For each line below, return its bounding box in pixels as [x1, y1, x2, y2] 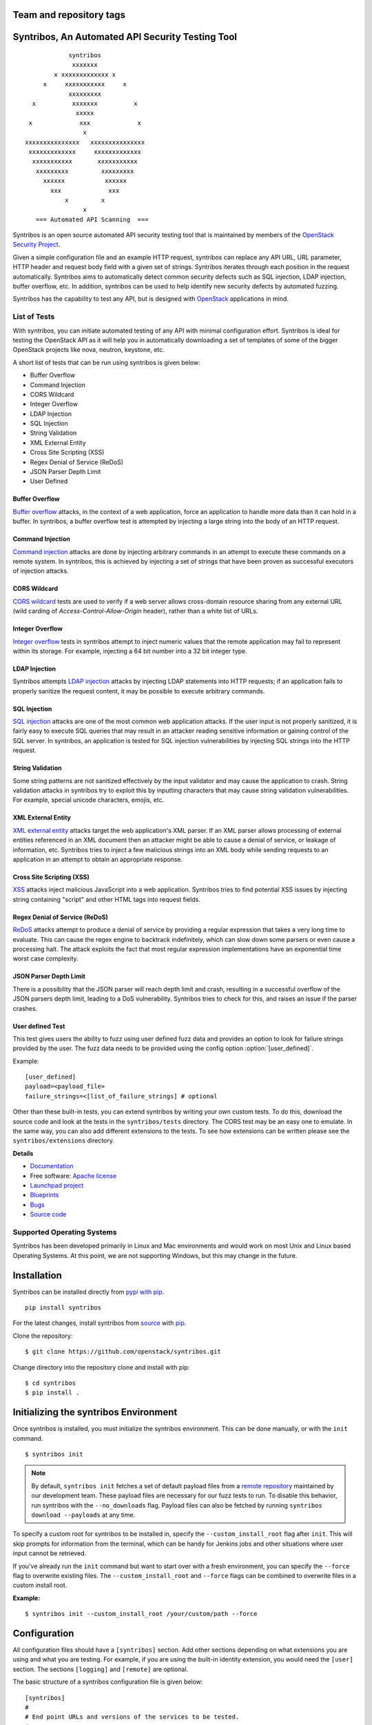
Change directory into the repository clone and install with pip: [12, 1363, 190, 1371]
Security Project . [12, 240, 61, 248]
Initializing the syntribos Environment [12, 1406, 178, 1418]
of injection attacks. [12, 566, 69, 575]
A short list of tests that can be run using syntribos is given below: [12, 358, 200, 366]
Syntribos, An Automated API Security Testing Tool [12, 31, 238, 43]
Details [12, 1149, 34, 1157]
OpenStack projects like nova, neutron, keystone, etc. [12, 346, 165, 354]
